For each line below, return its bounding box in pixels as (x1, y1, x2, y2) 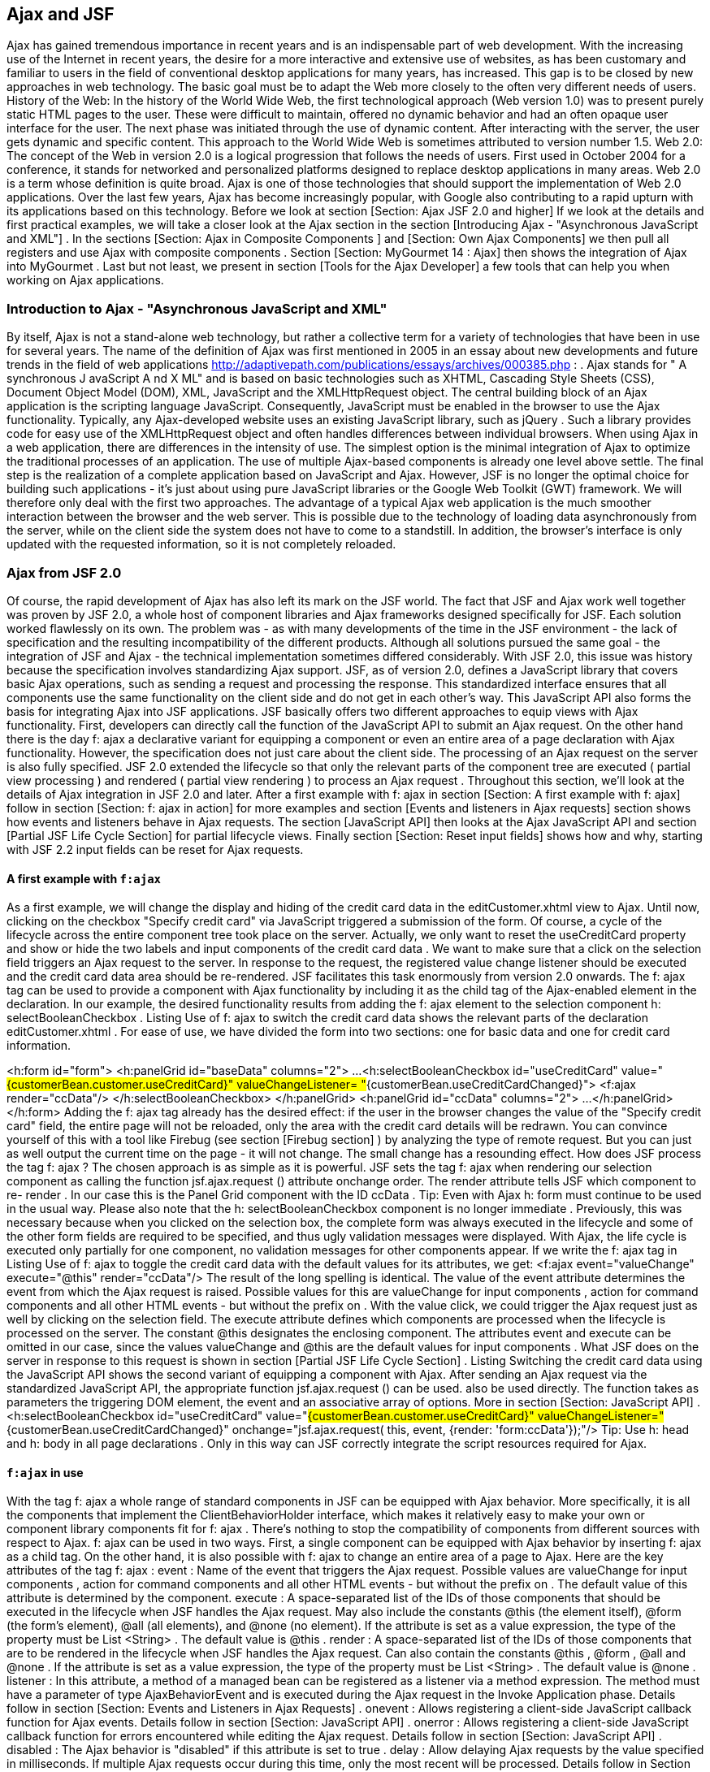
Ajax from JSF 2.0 (6, 564, 122, 581)
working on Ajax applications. (6, 273, 164, 288)
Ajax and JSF (6, 4, 115, 24)
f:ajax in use (6, 1465, 84, 1480)
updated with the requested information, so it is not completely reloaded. (6, 537, 396, 552)
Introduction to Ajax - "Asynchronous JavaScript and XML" (6, 300, 387, 317)
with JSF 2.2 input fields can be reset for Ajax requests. (6, 842, 304, 856)
